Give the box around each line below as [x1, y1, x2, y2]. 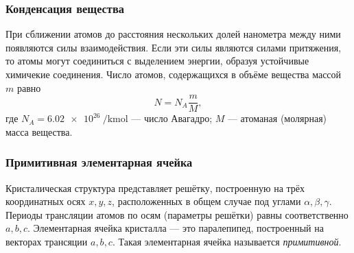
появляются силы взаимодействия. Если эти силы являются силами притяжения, [5, 40, 342, 54]
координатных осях [5, 194, 86, 208]
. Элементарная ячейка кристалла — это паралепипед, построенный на [27, 221, 324, 235]
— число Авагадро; [131, 111, 213, 125]
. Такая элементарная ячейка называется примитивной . [112, 234, 342, 249]
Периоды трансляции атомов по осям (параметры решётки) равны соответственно [5, 207, 349, 221]
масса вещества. [5, 124, 73, 138]
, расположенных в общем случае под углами [112, 194, 301, 208]
